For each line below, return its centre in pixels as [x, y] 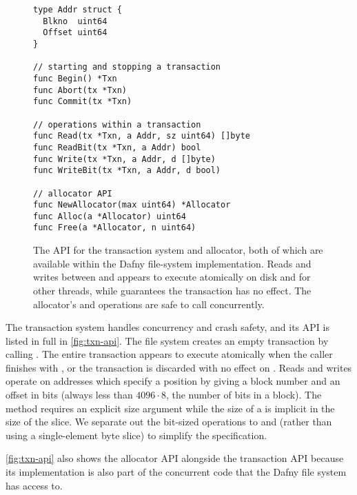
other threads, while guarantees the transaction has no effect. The [172, 290]
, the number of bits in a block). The [244, 395]
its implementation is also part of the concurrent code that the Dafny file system [176, 472]
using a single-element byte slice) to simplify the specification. [136, 435]
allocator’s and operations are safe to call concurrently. [149, 304]
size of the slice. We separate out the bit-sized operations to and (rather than [169, 422]
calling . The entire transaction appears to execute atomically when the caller [169, 354]
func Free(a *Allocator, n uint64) [115, 228]
